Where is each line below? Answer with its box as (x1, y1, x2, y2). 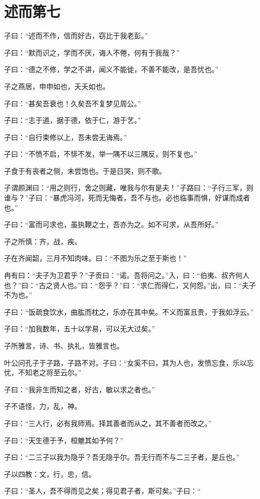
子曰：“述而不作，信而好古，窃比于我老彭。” (4, 30, 148, 41)
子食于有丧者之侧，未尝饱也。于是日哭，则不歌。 (4, 165, 166, 176)
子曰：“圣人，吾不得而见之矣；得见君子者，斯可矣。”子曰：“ (4, 485, 201, 496)
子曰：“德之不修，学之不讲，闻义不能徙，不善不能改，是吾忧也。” (4, 64, 219, 75)
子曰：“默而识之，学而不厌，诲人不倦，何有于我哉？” (4, 47, 180, 57)
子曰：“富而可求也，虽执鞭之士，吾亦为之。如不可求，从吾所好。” (4, 219, 219, 230)
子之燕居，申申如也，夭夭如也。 (4, 81, 110, 91)
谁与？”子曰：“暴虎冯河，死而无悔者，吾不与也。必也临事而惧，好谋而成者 (4, 192, 250, 203)
